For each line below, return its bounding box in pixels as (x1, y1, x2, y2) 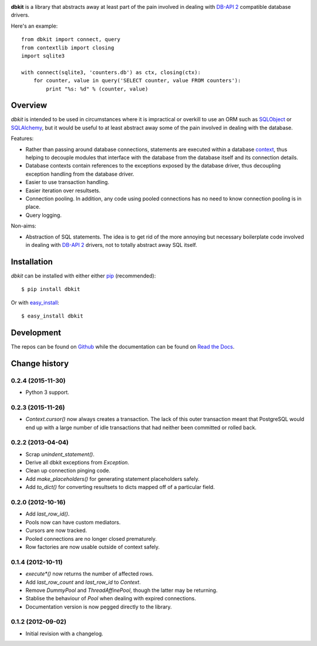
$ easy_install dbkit (21, 312, 83, 319)
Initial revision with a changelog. (25, 630, 104, 637)
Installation (11, 256, 53, 267)
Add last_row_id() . (25, 510, 70, 517)
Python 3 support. (25, 389, 70, 396)
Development (11, 327, 62, 337)
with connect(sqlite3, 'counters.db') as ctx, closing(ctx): (21, 69, 201, 76)
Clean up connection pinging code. (25, 467, 111, 474)
